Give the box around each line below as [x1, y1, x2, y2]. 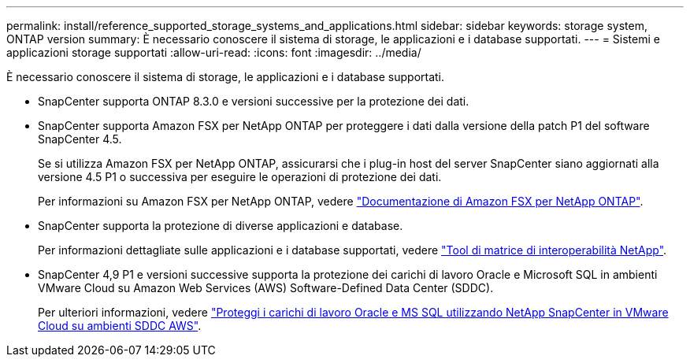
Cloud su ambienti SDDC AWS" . [38, 319, 202, 332]
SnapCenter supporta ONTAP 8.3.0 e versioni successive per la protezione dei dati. [38, 94, 469, 108]
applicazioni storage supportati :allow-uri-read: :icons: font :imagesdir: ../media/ [6, 46, 421, 59]
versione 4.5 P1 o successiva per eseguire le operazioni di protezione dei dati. [38, 170, 442, 183]
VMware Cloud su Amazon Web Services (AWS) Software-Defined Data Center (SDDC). [38, 281, 494, 294]
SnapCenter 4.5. [38, 132, 122, 146]
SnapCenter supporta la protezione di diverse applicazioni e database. [38, 219, 403, 232]
